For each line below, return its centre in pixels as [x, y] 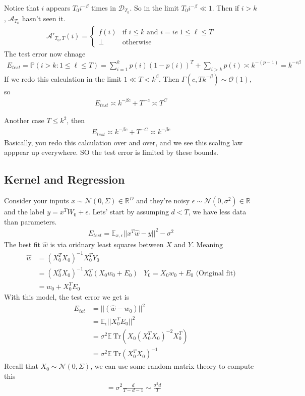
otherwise [137, 42]
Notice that [22, 8]
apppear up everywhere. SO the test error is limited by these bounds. [111, 152]
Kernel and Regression [65, 179]
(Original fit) [216, 274]
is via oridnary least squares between [107, 244]
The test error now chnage [45, 53]
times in [104, 8]
